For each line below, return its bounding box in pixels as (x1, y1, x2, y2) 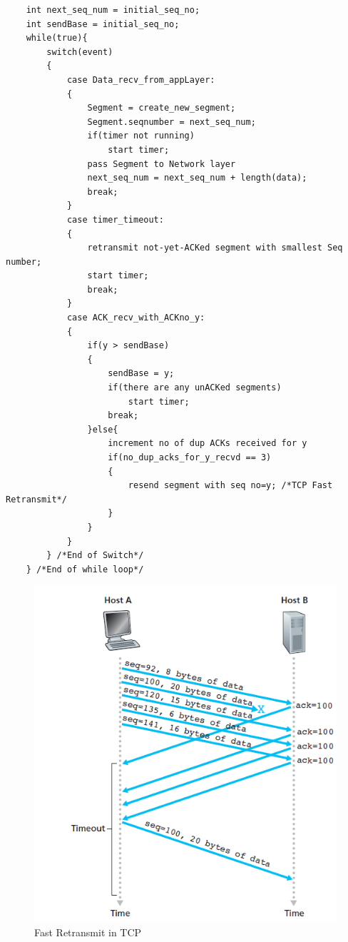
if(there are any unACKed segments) (108, 383, 282, 393)
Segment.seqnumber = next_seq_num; (87, 116, 256, 127)
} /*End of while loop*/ (26, 564, 144, 574)
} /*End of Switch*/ (46, 550, 144, 561)
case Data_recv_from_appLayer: (66, 74, 215, 85)
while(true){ (26, 33, 88, 44)
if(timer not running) (87, 131, 195, 141)
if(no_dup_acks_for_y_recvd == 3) (108, 452, 272, 462)
